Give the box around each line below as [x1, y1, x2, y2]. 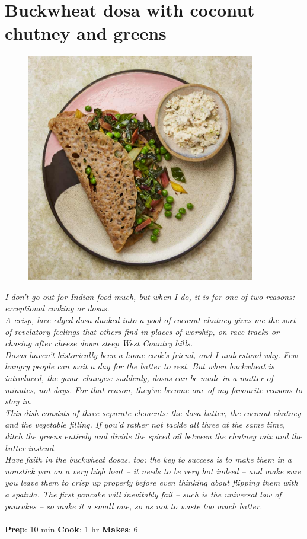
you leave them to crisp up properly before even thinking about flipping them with [5, 476, 298, 489]
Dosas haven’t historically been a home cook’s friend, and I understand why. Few [5, 348, 298, 361]
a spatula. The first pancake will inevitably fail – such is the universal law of [5, 487, 282, 500]
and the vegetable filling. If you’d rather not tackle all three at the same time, [5, 418, 285, 430]
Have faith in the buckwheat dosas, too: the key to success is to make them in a [5, 453, 292, 465]
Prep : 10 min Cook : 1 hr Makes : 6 [5, 522, 138, 535]
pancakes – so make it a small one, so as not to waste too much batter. [5, 499, 263, 512]
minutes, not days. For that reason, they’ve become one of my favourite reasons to [5, 383, 302, 396]
